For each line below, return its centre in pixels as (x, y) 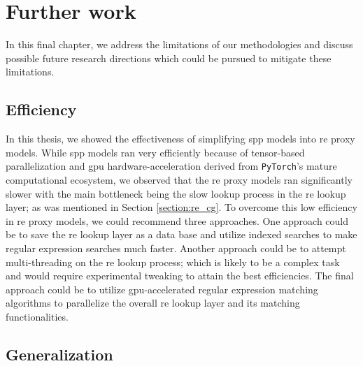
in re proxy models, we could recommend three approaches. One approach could (177, 220)
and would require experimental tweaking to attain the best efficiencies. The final (180, 276)
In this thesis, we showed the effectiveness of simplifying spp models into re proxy (180, 139)
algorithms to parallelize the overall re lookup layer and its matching (153, 303)
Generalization (59, 354)
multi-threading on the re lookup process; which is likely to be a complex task (173, 262)
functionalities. (37, 316)
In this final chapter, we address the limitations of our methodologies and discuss (179, 44)
